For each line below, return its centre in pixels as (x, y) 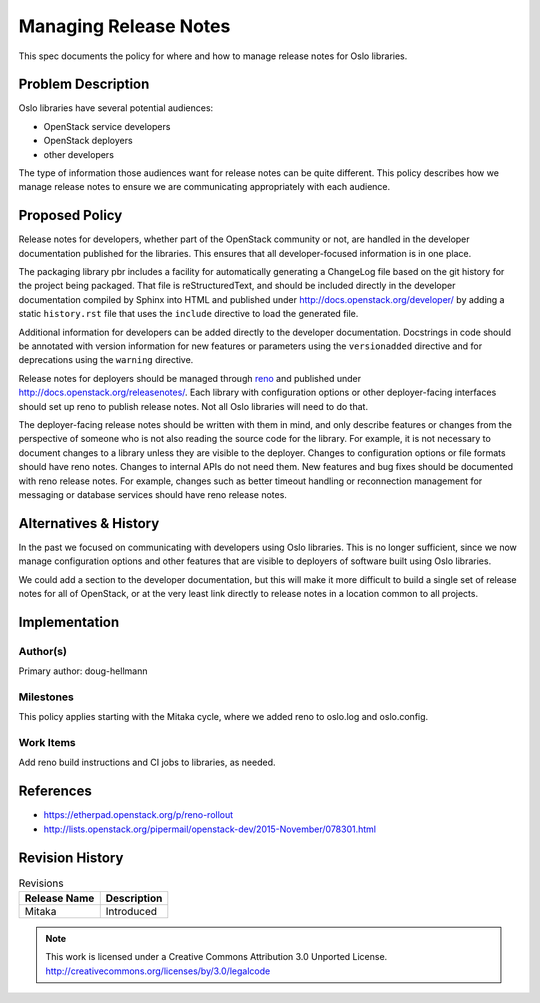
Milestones (46, 697)
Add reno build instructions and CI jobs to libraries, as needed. (147, 762)
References (55, 791)
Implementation (69, 621)
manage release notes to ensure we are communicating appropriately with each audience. (204, 187)
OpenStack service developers (107, 126)
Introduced (131, 912)
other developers (79, 154)
